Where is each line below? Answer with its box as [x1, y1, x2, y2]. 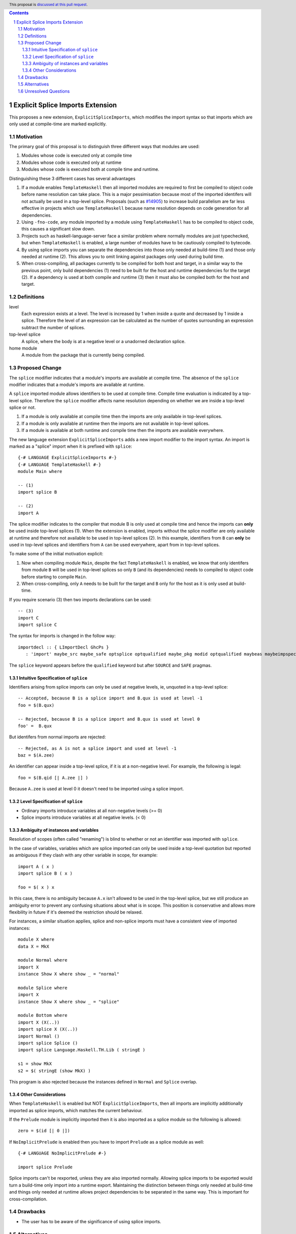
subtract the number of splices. [21, 324, 86, 330]
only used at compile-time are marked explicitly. [9, 121, 107, 127]
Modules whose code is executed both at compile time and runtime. [21, 166, 160, 172]
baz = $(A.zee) [18, 753, 55, 758]
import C [18, 615, 39, 620]
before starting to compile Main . [21, 574, 87, 579]
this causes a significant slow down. [21, 226, 95, 232]
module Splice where [18, 985, 68, 991]
